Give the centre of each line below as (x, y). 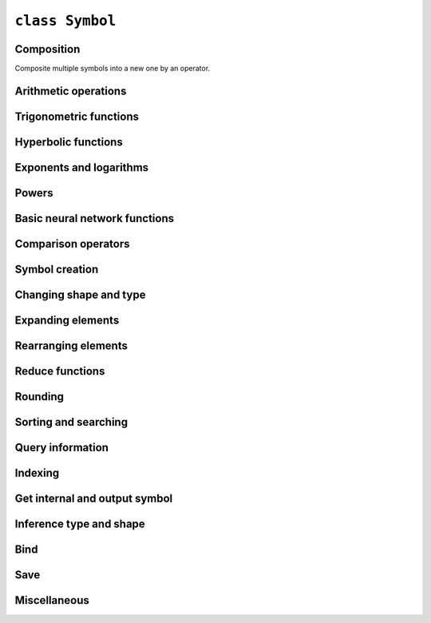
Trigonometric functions (77, 116)
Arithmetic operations (71, 91)
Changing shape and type (80, 295)
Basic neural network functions (95, 218)
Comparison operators (72, 244)
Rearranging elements (71, 346)
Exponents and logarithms (82, 167)
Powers (34, 193)
